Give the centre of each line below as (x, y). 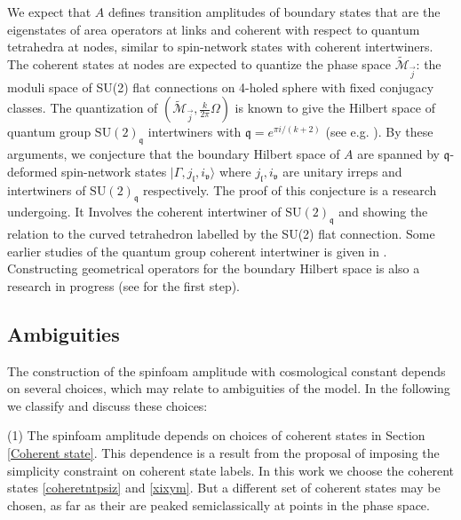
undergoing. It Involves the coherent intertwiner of (144, 212)
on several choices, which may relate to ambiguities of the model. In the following (229, 388)
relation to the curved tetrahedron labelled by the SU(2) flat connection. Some (221, 234)
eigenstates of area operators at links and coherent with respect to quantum (214, 29)
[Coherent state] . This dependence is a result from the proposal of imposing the (223, 453)
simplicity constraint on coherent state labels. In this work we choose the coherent (231, 470)
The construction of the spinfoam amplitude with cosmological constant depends (227, 370)
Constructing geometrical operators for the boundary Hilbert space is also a (214, 268)
